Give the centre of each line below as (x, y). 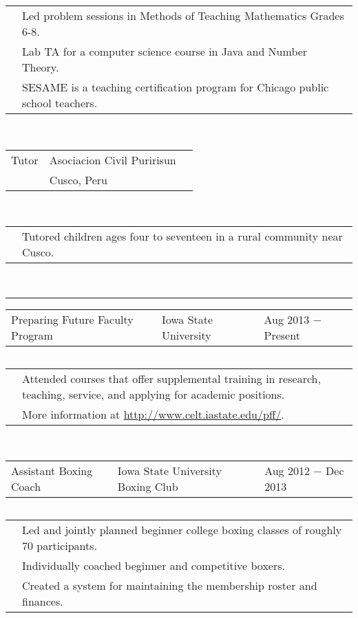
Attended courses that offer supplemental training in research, (171, 378)
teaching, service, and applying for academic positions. (154, 394)
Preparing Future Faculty (72, 319)
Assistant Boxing (52, 471)
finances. (43, 602)
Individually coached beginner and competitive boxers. (154, 566)
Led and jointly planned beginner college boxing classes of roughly (182, 530)
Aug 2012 (287, 471)
